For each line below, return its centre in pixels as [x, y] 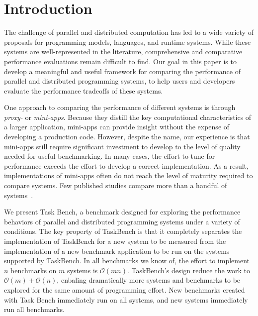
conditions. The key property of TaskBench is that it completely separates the [123, 231]
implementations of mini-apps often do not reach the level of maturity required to [129, 175]
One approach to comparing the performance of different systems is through [120, 107]
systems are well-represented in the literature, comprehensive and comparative [123, 52]
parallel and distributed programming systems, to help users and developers [120, 81]
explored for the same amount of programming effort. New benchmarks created [125, 289]
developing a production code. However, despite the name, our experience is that [127, 137]
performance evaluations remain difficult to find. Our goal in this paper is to [120, 61]
